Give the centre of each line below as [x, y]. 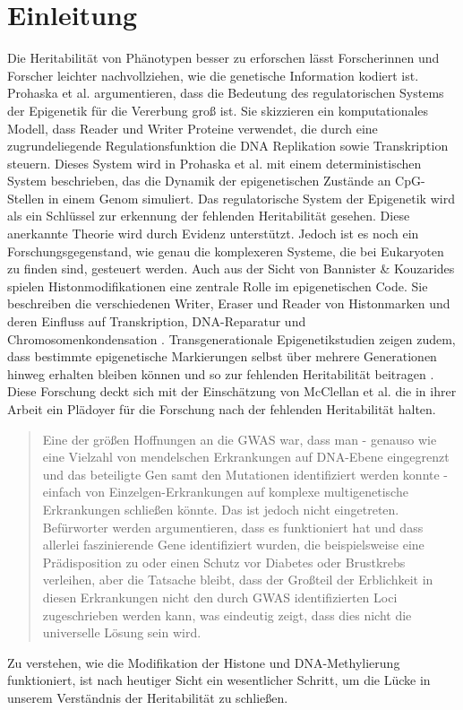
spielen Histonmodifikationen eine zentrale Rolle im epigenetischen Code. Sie [218, 286]
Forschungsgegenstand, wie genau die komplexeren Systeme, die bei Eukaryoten [226, 251]
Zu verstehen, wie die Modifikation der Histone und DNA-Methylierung [204, 662]
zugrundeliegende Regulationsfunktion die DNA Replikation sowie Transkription [228, 146]
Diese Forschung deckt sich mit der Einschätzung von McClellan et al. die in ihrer [232, 391]
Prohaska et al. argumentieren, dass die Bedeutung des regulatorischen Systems [226, 93]
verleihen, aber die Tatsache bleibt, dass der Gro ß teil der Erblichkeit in [238, 580]
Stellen [26, 198]
